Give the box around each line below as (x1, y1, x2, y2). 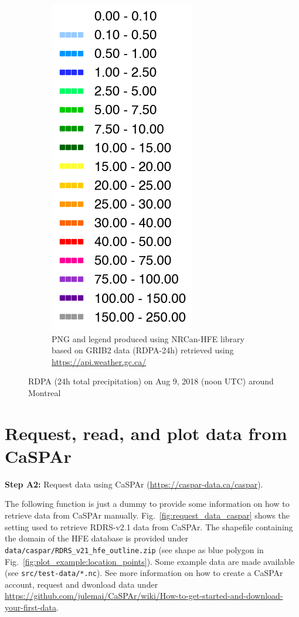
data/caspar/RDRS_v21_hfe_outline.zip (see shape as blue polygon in (5, 543, 264, 555)
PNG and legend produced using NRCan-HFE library (52, 332, 244, 345)
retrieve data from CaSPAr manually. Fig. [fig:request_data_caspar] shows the (5, 509, 290, 521)
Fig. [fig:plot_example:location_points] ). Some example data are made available (5, 555, 295, 567)
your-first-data (5, 601, 57, 613)
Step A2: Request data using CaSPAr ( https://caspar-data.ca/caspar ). (5, 478, 263, 490)
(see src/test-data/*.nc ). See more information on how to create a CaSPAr (5, 567, 283, 579)
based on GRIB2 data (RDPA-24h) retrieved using (52, 344, 234, 356)
